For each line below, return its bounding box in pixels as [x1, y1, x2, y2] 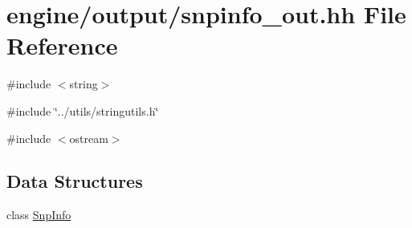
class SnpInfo [6, 206, 71, 223]
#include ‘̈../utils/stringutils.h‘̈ [6, 102, 159, 119]
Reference [6, 29, 118, 62]
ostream [69, 129, 108, 146]
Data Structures [6, 169, 143, 193]
